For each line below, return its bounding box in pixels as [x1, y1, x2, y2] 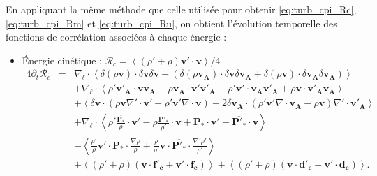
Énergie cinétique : [22, 52, 102, 67]
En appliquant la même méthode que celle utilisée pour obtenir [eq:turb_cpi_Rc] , [6, 2, 357, 16]
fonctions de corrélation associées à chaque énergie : [6, 29, 227, 44]
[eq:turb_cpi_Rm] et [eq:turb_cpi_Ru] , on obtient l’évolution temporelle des [6, 15, 337, 30]
